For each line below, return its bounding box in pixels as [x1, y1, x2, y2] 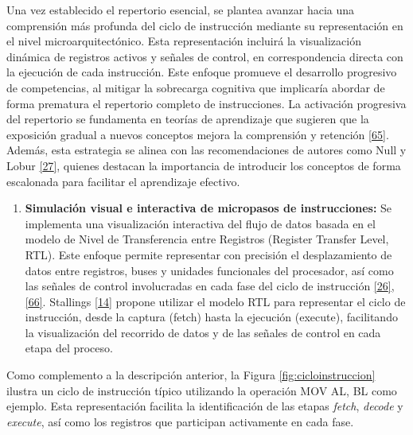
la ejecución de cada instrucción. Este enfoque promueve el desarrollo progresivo [6, 64, 397, 80]
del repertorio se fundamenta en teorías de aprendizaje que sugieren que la [6, 111, 369, 127]
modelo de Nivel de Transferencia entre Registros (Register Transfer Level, [25, 231, 389, 247]
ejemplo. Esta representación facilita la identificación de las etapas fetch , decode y [6, 398, 403, 414]
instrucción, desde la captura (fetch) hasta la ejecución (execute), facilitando [25, 309, 398, 325]
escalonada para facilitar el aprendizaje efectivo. [6, 173, 240, 189]
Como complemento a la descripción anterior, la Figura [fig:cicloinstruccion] [6, 367, 376, 383]
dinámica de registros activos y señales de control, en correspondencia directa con [6, 48, 403, 64]
